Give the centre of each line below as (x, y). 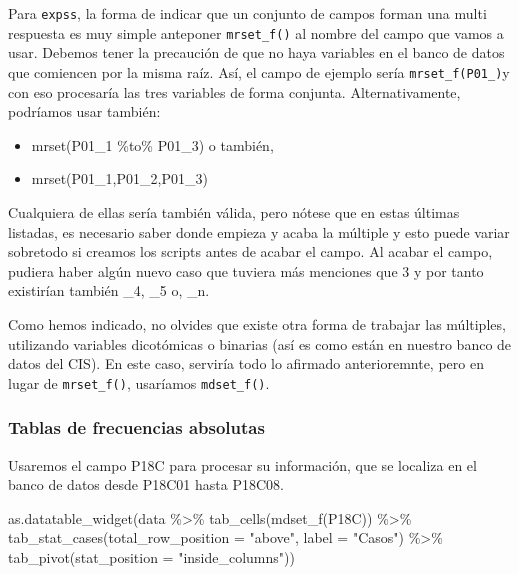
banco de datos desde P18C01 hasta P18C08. (146, 484)
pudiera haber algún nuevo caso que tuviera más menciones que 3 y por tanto (246, 270)
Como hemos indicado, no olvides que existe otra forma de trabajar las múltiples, (257, 323)
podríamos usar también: (84, 111)
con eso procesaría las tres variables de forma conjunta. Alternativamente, (234, 91)
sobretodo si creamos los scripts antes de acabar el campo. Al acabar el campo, (250, 251)
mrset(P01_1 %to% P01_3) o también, (152, 144)
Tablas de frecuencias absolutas (136, 427)
